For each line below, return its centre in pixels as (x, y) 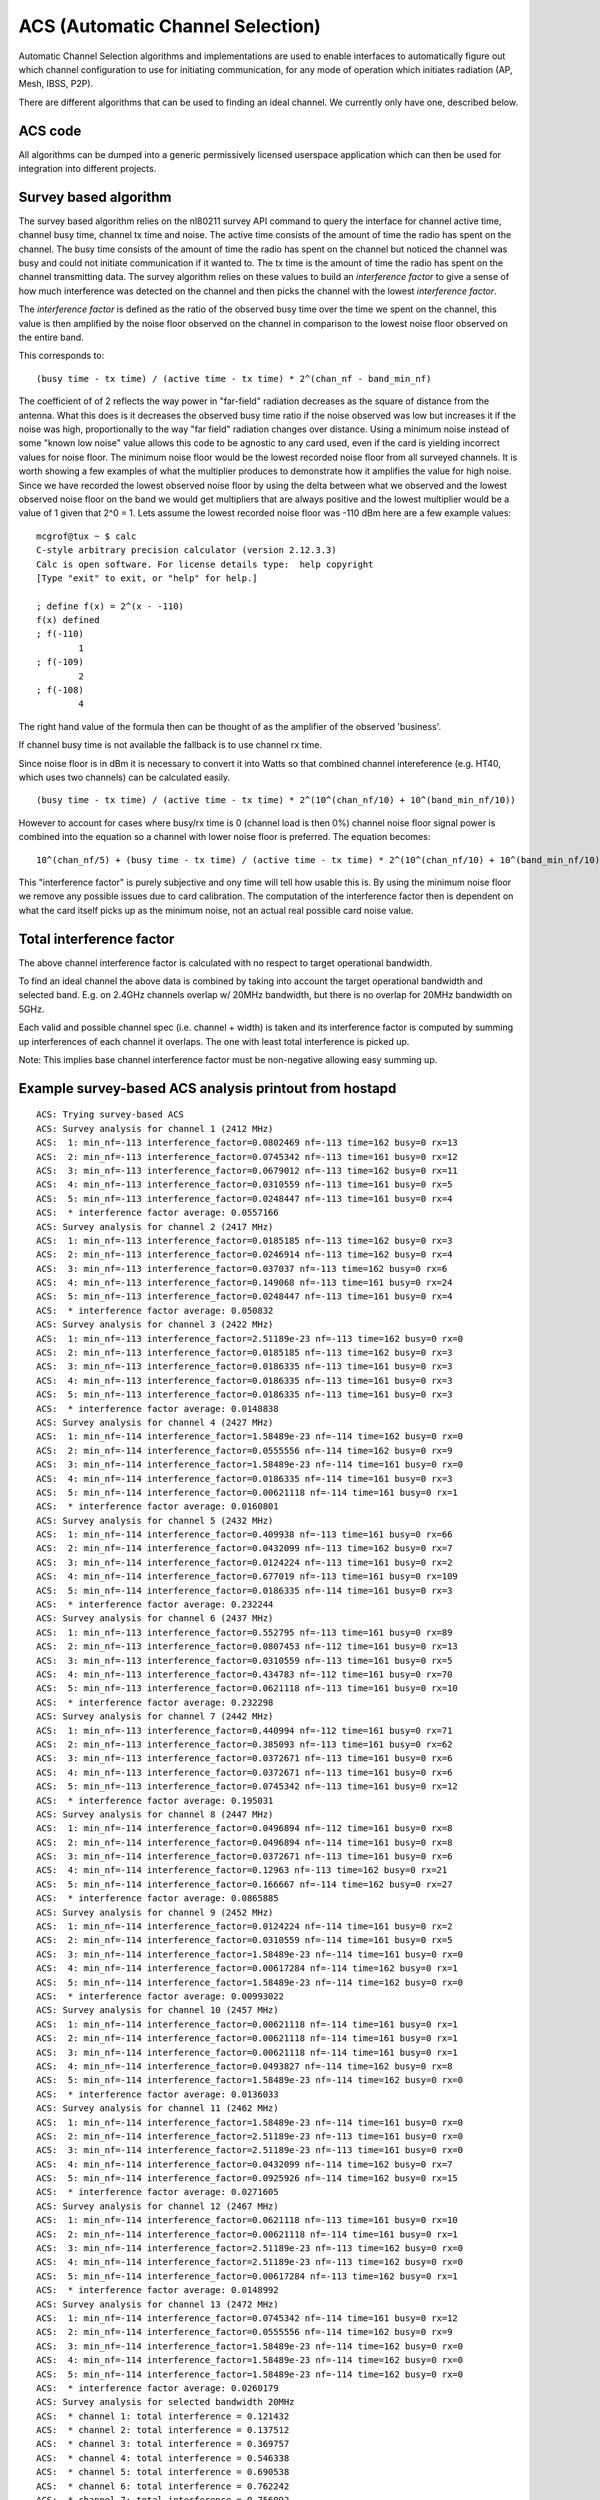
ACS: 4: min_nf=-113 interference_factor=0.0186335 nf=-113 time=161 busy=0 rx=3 (244, 1380)
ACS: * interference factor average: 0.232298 (155, 1702)
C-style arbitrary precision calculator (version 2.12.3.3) (186, 550)
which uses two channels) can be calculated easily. (124, 777)
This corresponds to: (61, 356)
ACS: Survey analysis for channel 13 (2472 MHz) (157, 2304)
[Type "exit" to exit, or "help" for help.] (147, 578)
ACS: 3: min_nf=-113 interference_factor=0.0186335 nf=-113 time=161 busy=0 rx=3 (244, 1366)
